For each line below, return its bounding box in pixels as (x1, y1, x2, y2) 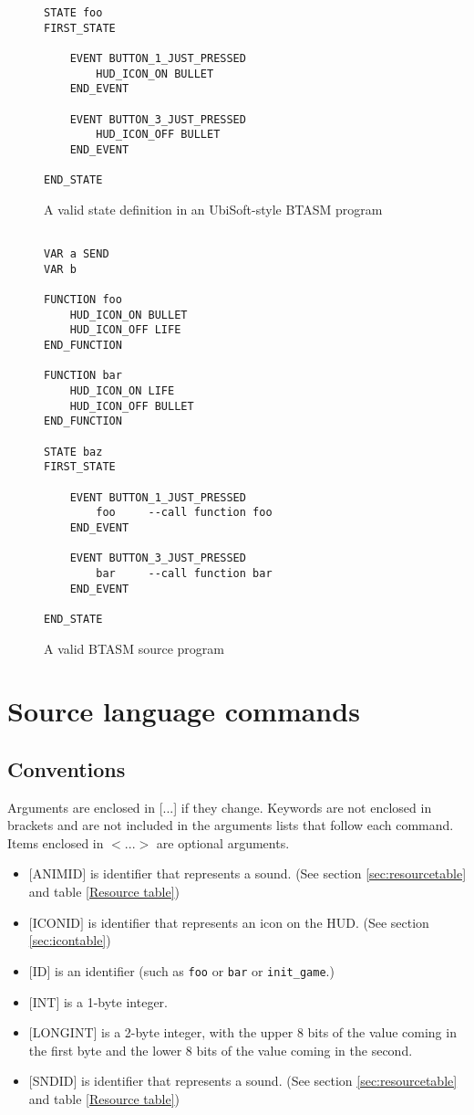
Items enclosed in (7, 833, 104, 852)
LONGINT (32, 1023, 94, 1042)
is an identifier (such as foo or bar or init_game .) (55, 961, 335, 980)
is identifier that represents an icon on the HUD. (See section (88, 912, 429, 931)
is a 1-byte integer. (63, 992, 168, 1011)
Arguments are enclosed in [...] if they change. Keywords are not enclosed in (7, 797, 432, 816)
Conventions (7, 754, 126, 783)
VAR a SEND (44, 247, 109, 261)
